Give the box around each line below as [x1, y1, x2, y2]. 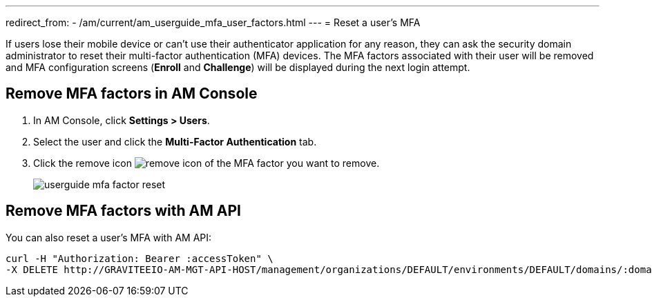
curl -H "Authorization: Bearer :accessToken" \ [6, 252, 274, 264]
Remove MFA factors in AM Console [6, 85, 258, 103]
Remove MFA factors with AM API [6, 202, 241, 220]
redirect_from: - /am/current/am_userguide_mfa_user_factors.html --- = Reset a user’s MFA [6, 17, 421, 28]
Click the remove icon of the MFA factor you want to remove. [33, 157, 380, 169]
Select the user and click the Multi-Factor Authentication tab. [33, 135, 317, 148]
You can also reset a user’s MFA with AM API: [6, 231, 212, 243]
